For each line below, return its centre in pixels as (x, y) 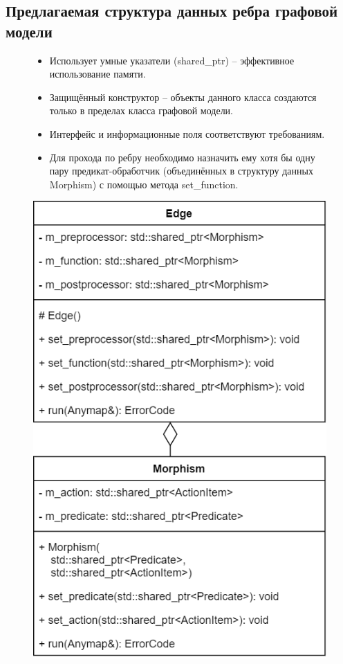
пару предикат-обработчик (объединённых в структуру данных (181, 171)
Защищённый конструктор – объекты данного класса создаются (183, 97)
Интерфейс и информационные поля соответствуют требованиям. (187, 133)
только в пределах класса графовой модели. (141, 110)
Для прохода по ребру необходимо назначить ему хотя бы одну (182, 157)
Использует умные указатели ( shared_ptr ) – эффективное (172, 60)
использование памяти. (98, 74)
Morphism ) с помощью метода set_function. (144, 184)
